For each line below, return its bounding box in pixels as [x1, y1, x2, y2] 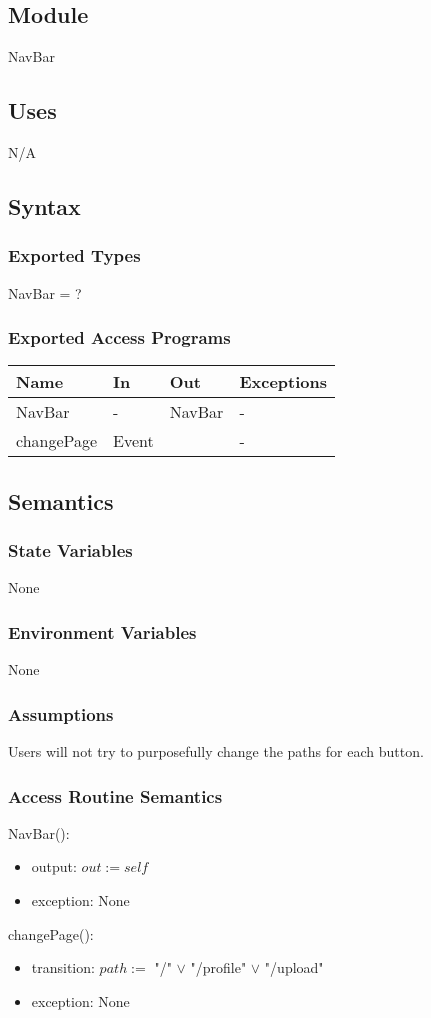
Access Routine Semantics [8, 783, 223, 808]
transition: [31, 957, 95, 978]
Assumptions [8, 701, 114, 726]
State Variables [8, 538, 133, 563]
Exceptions [239, 370, 327, 394]
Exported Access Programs [8, 325, 231, 350]
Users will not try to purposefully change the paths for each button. [8, 741, 424, 762]
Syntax [8, 190, 81, 221]
